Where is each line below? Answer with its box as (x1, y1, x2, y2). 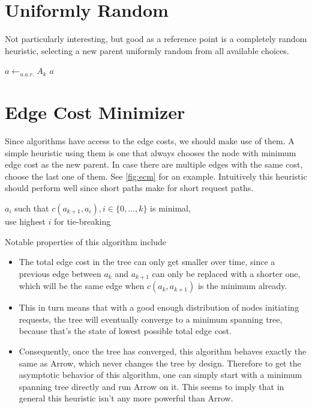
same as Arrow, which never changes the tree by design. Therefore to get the (19, 356, 301, 369)
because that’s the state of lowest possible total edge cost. (19, 324, 232, 337)
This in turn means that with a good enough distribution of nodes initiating (19, 301, 299, 314)
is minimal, (150, 202, 191, 214)
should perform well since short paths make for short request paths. (5, 181, 254, 194)
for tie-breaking (53, 215, 111, 227)
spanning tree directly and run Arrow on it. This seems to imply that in (19, 380, 284, 392)
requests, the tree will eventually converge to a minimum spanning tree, (19, 312, 283, 325)
